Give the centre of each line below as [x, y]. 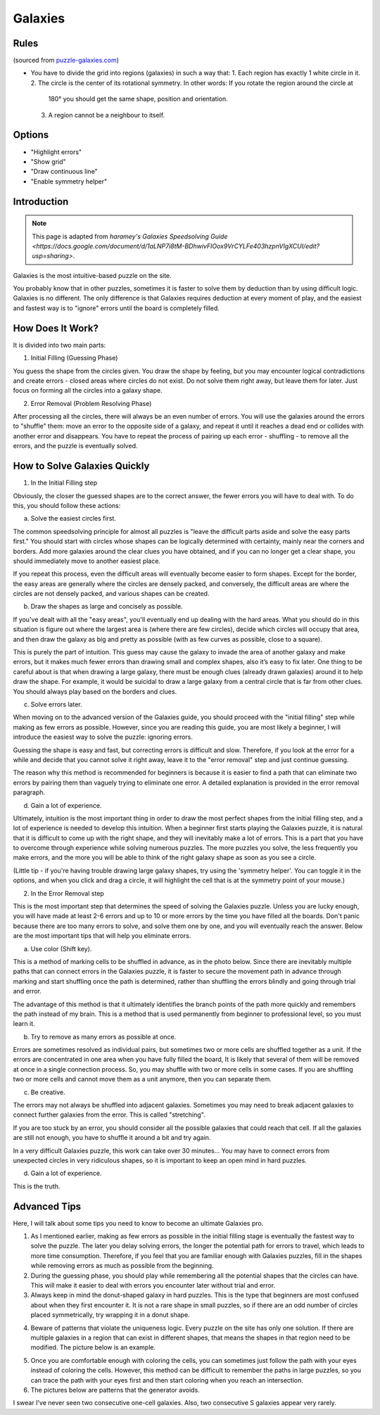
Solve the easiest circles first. [73, 519]
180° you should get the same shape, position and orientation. [138, 99]
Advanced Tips [47, 1206]
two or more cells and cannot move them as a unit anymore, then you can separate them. [142, 1079]
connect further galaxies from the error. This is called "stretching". [109, 1115]
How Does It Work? [56, 328]
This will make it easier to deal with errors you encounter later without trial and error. [153, 1286]
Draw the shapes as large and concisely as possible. [107, 607]
